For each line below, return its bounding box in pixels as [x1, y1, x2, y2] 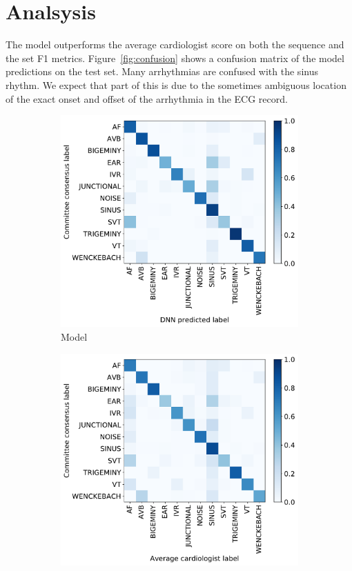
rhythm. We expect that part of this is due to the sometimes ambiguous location [6, 77, 346, 92]
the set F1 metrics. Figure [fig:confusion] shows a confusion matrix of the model [6, 50, 344, 65]
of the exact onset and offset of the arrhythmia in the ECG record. [6, 91, 288, 106]
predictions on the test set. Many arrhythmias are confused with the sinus [6, 64, 318, 79]
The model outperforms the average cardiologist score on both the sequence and [6, 37, 344, 52]
